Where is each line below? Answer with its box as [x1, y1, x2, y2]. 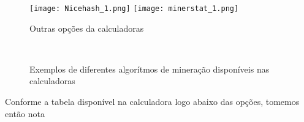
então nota [5, 107, 45, 120]
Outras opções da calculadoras [29, 21, 144, 34]
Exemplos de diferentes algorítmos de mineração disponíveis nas [29, 62, 270, 75]
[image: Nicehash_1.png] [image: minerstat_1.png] [29, 4, 239, 13]
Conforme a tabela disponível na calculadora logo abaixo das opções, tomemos [5, 95, 300, 108]
